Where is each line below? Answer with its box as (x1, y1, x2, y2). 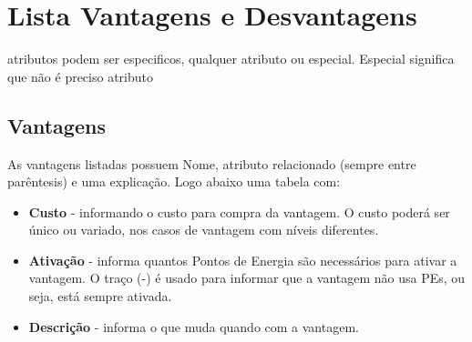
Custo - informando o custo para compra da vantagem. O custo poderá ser (28, 202, 450, 221)
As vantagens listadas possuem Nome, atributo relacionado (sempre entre (7, 154, 416, 173)
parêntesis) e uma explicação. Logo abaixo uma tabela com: (7, 172, 341, 191)
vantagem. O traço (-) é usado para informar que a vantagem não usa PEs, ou (28, 268, 466, 287)
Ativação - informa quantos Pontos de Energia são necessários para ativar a (28, 250, 457, 269)
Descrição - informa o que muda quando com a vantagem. (28, 317, 359, 336)
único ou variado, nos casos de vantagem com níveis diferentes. (28, 220, 379, 239)
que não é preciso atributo (7, 66, 153, 85)
